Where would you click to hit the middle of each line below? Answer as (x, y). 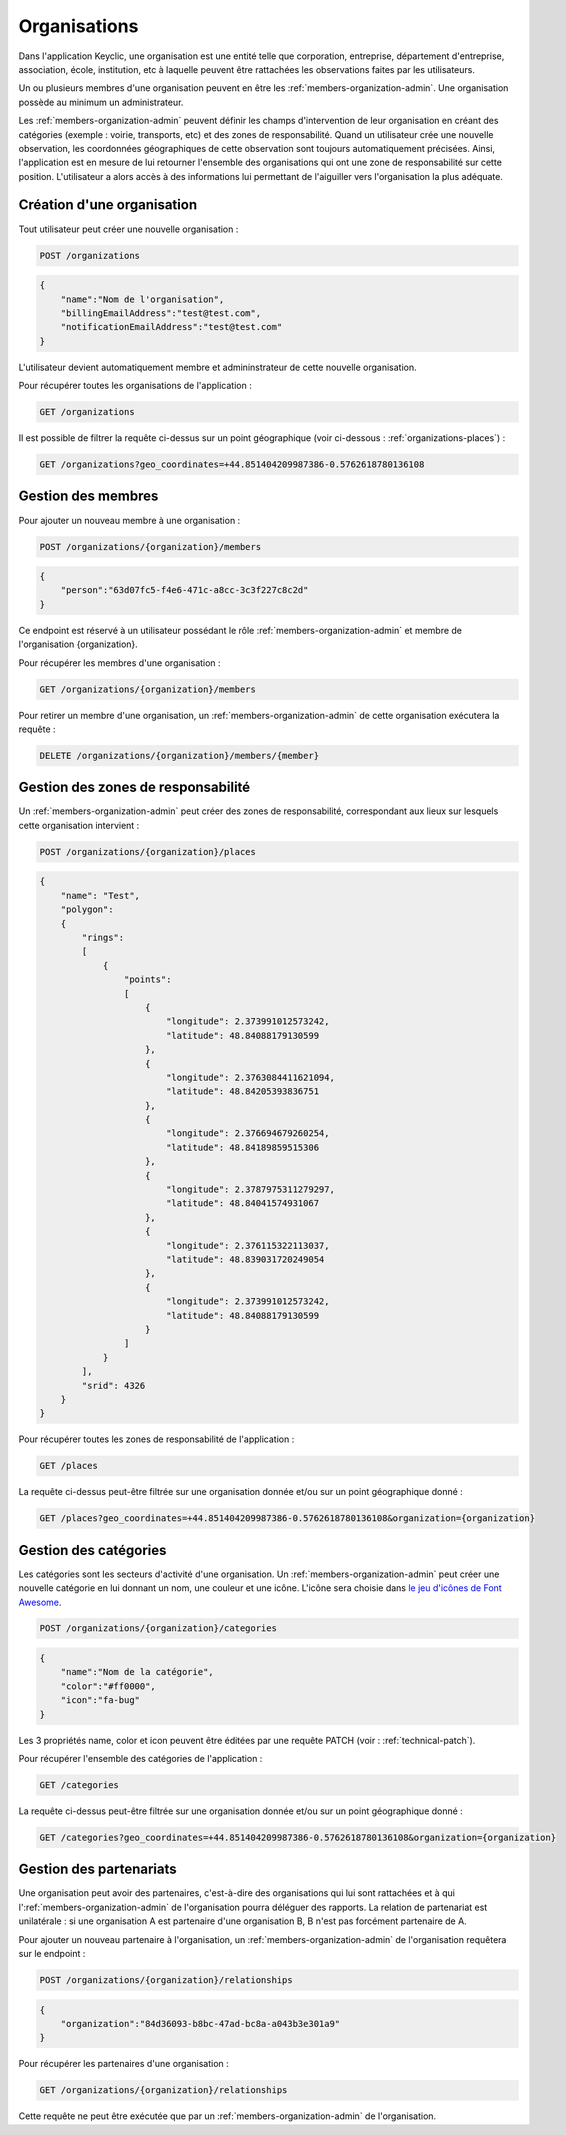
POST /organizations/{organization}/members (150, 546)
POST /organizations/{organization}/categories (158, 1628)
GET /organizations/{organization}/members (148, 689)
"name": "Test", (100, 895)
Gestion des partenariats (97, 1869)
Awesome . (40, 1602)
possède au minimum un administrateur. (101, 102)
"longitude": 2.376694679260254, (247, 1133)
